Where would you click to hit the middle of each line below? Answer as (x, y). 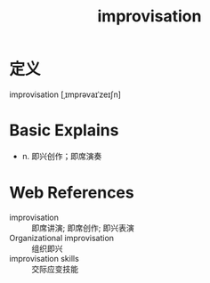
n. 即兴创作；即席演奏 (62, 156)
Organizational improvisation (61, 238)
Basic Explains (64, 130)
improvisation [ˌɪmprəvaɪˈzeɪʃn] (65, 94)
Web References (72, 193)
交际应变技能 (55, 269)
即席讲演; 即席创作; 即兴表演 (83, 228)
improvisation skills (44, 258)
